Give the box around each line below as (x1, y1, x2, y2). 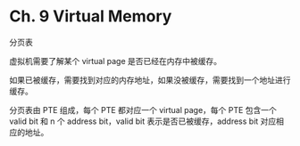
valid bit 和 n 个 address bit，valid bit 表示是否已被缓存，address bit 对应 (9, 116, 277, 126)
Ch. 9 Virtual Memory (9, 6, 172, 27)
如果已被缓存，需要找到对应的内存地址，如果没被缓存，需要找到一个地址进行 (9, 74, 291, 85)
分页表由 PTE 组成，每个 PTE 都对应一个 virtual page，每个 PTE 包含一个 (9, 104, 277, 115)
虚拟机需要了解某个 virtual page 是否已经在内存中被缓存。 (9, 55, 221, 66)
